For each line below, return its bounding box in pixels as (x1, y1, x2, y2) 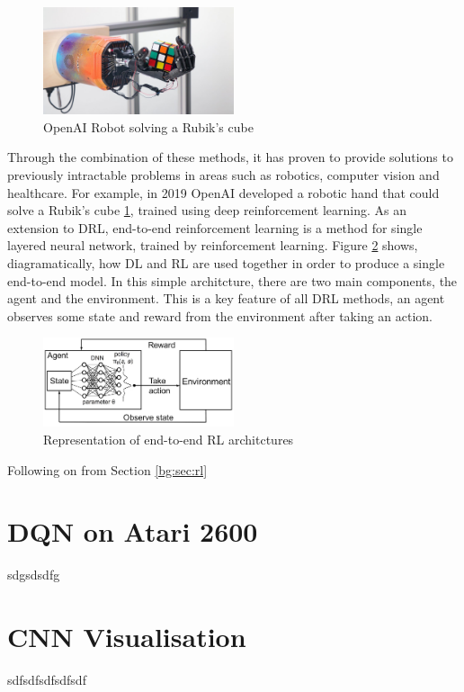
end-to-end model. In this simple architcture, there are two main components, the (7, 271, 458, 290)
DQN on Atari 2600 (7, 513, 258, 550)
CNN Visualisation (7, 618, 246, 655)
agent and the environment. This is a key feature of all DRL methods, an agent (7, 289, 445, 308)
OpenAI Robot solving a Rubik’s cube (43, 117, 254, 136)
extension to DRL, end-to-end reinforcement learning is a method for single (7, 218, 423, 237)
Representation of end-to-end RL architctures (43, 430, 294, 449)
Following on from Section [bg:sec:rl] (7, 460, 208, 479)
